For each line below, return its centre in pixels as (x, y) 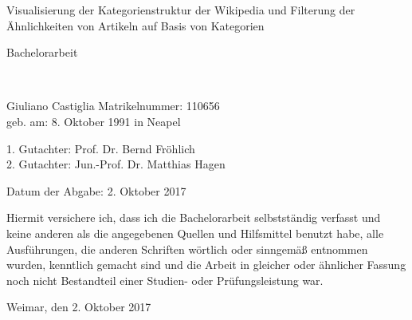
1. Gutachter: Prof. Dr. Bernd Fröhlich (101, 148)
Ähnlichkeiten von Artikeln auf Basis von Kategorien (135, 25)
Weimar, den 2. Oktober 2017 (79, 307)
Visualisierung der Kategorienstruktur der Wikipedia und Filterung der (181, 10)
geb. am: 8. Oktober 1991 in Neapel (94, 121)
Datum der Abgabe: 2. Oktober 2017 (96, 190)
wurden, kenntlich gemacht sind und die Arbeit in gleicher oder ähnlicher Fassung (206, 265)
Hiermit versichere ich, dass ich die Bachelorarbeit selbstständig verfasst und (194, 217)
